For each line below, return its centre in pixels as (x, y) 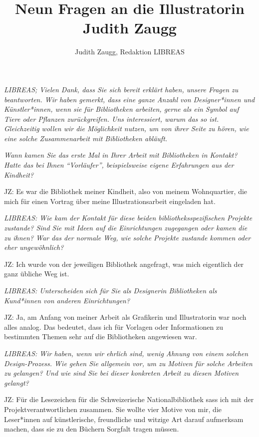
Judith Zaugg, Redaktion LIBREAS (130, 52)
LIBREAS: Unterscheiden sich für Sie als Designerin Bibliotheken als (111, 290)
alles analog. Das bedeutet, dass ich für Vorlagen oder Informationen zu (114, 327)
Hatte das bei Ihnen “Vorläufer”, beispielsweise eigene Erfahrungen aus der (119, 165)
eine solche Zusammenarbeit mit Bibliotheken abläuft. (86, 138)
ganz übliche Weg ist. (37, 274)
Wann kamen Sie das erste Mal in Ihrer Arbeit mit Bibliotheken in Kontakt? (121, 155)
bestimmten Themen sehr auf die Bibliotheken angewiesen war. (101, 336)
